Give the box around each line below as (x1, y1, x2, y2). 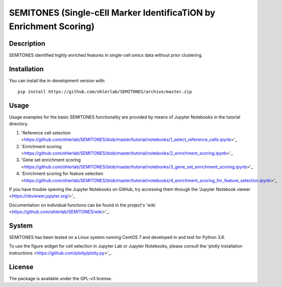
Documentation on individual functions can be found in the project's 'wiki (9, 202, 156, 208)
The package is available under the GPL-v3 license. (9, 275, 112, 281)
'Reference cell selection (21, 130, 71, 135)
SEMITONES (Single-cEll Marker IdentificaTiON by (9, 7, 216, 18)
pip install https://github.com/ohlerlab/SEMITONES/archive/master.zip (18, 89, 192, 95)
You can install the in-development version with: (9, 78, 106, 84)
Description (9, 39, 46, 48)
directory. (9, 121, 29, 127)
